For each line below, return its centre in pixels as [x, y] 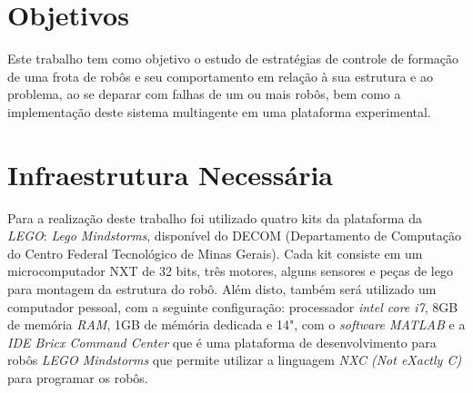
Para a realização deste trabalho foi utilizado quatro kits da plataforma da [215, 217]
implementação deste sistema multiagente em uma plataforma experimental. [219, 111]
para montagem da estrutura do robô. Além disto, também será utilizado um [222, 289]
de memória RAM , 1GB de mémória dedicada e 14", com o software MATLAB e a [236, 324]
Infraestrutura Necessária [171, 174]
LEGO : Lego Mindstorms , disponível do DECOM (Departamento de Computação [234, 236]
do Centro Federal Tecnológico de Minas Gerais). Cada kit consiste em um [215, 253]
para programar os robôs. [78, 377]
